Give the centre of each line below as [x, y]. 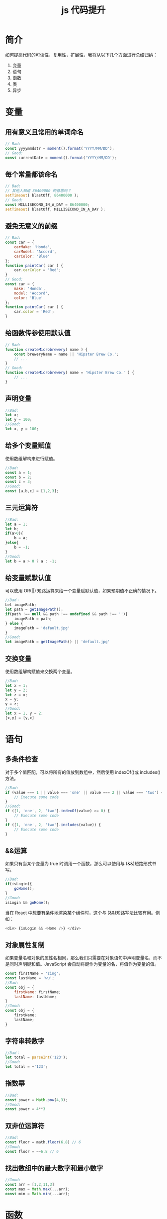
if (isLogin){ [19, 884]
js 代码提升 [83, 10]
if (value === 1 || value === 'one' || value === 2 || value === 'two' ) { [84, 792]
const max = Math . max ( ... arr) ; [38, 1189]
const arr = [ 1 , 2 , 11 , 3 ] [30, 1185]
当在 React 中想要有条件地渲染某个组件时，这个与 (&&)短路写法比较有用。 [80, 913]
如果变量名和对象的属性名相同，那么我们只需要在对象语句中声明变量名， [79, 958]
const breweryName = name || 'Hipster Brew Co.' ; [67, 354]
